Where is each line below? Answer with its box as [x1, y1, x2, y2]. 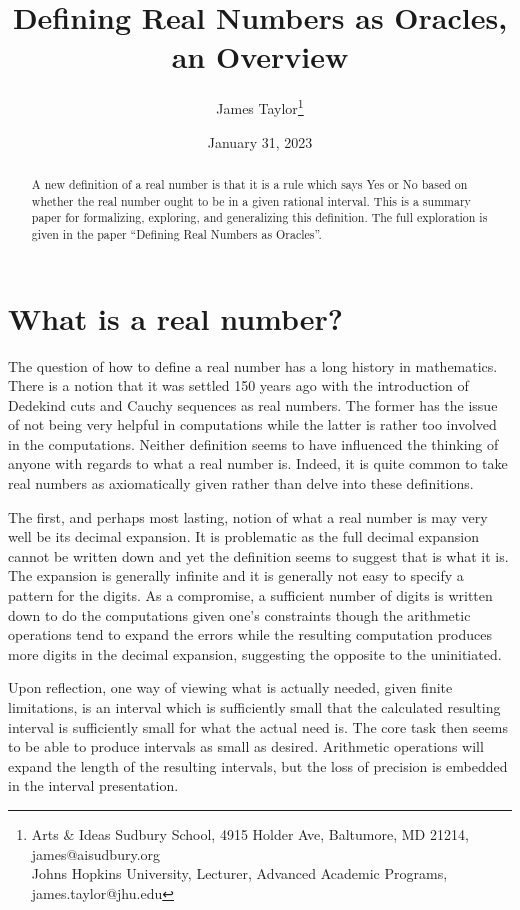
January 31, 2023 [207, 131, 313, 152]
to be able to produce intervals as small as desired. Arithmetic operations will [8, 736, 484, 757]
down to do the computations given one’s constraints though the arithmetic [8, 604, 471, 625]
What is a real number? [8, 297, 343, 338]
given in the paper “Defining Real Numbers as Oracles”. [31, 225, 322, 242]
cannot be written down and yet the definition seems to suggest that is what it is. [8, 545, 509, 566]
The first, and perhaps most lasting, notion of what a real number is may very [8, 506, 488, 527]
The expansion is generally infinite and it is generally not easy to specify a [8, 565, 464, 586]
